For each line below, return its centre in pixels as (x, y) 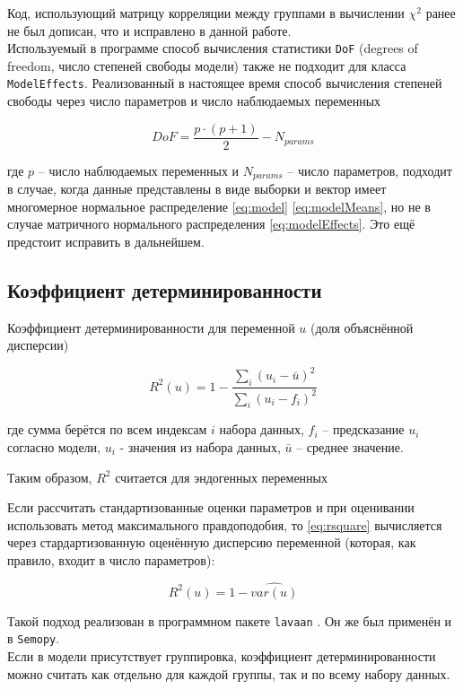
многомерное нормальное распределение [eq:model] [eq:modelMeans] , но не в (219, 206)
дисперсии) (38, 345)
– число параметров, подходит (370, 170)
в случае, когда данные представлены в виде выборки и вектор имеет (197, 189)
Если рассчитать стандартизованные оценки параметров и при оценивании (211, 507)
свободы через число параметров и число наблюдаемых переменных (194, 101)
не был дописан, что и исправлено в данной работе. (149, 30)
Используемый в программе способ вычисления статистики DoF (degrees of (213, 48)
